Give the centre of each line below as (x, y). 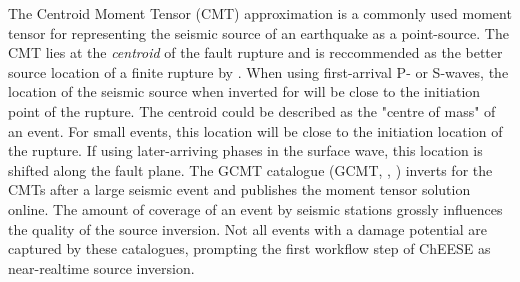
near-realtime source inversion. (101, 267)
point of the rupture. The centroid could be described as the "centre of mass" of (252, 110)
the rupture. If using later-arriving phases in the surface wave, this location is (245, 150)
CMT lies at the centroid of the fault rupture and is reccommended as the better (255, 52)
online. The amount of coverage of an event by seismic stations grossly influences (255, 208)
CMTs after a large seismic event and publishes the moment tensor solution (239, 189)
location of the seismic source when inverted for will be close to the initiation (244, 91)
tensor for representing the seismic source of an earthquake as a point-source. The (258, 32)
